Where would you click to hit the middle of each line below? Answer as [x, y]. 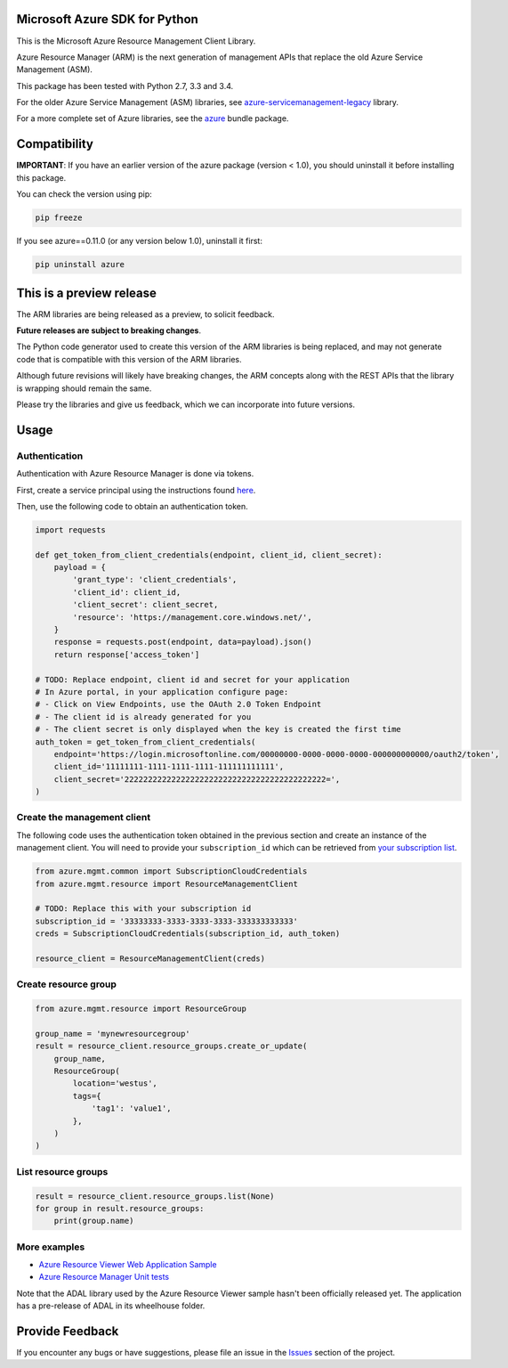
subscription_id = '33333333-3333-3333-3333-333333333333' [166, 921]
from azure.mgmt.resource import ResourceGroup [141, 1009]
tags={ [87, 1096]
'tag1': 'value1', [132, 1108]
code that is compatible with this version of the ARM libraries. [129, 359]
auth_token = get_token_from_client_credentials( [145, 742]
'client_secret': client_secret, [145, 605]
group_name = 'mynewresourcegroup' [113, 1034]
